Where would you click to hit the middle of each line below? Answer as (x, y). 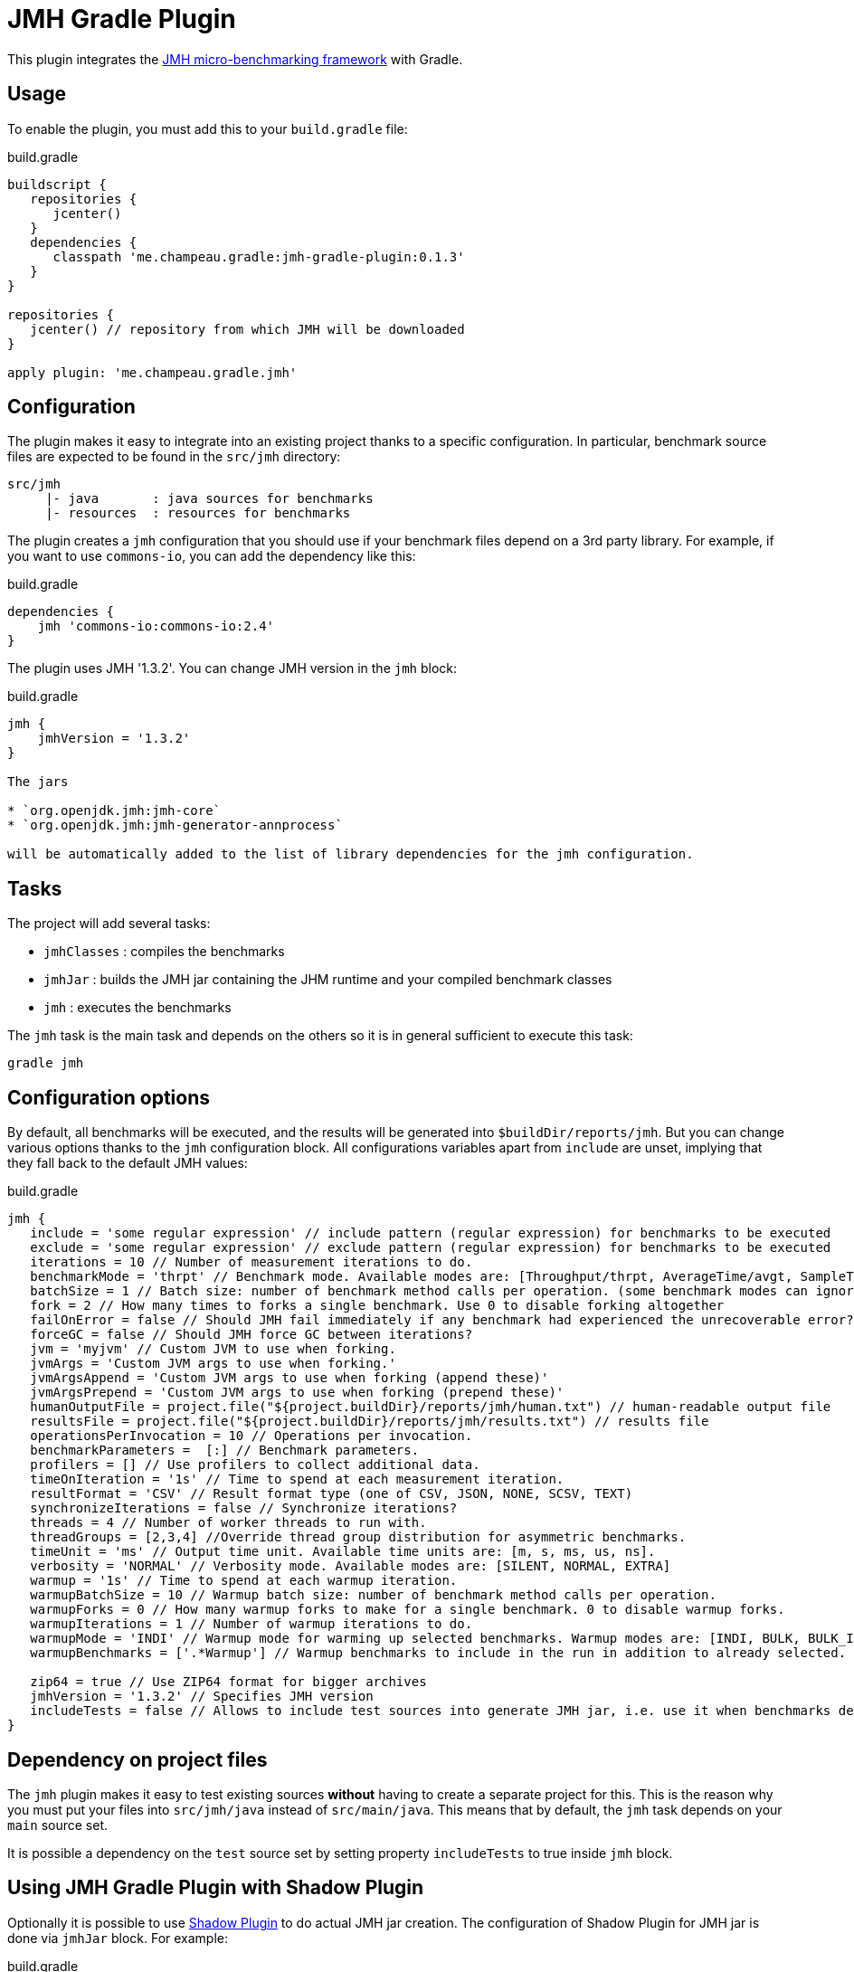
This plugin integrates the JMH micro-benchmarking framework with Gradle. (235, 59)
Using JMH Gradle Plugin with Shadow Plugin (216, 1888)
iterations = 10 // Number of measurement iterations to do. (251, 1262)
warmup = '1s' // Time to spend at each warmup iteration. (244, 1581)
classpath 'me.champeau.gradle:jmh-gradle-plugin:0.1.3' (259, 256)
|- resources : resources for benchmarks (198, 513)
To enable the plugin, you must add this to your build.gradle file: (208, 128)
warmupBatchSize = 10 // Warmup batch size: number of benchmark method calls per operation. (373, 1595)
